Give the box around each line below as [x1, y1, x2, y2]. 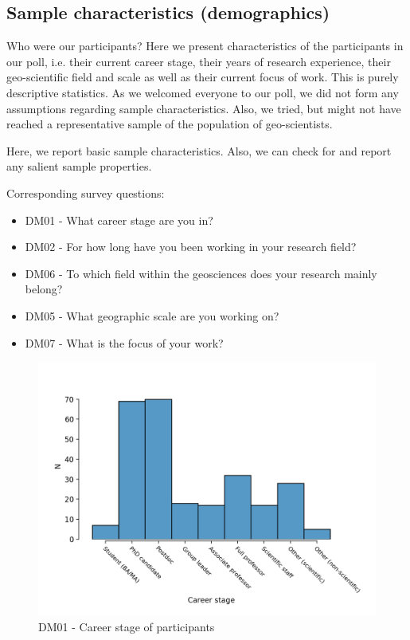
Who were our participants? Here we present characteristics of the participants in [6, 37, 404, 54]
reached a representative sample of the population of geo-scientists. [6, 116, 333, 132]
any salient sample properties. [6, 158, 152, 175]
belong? [25, 281, 63, 297]
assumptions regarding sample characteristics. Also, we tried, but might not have [6, 100, 401, 116]
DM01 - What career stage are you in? [25, 211, 213, 228]
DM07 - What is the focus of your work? [25, 334, 224, 351]
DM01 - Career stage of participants [38, 618, 215, 634]
